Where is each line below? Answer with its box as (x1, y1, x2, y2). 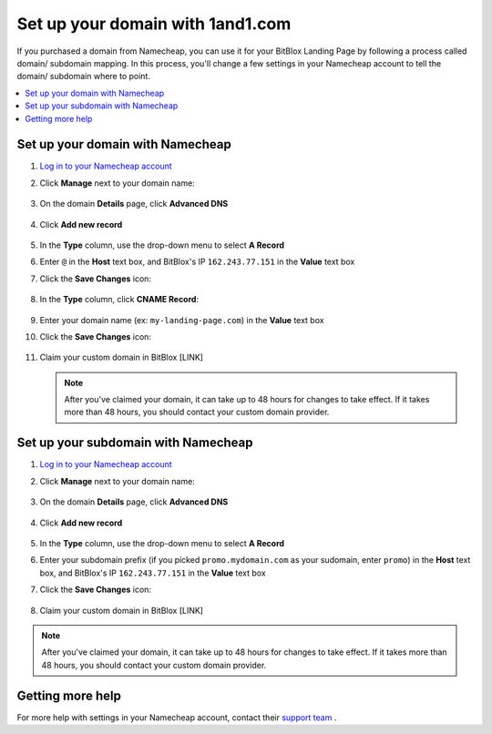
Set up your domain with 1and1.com (16, 14, 292, 34)
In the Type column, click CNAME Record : (39, 294, 200, 305)
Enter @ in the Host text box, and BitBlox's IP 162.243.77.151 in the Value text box (39, 256, 355, 268)
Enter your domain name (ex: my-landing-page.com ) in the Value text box (39, 314, 324, 325)
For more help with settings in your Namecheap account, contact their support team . (16, 711, 337, 723)
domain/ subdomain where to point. (16, 71, 150, 82)
